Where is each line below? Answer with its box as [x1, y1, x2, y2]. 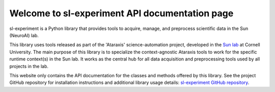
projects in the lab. [9, 63, 48, 69]
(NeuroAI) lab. [9, 32, 39, 38]
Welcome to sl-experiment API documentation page [9, 8, 234, 19]
